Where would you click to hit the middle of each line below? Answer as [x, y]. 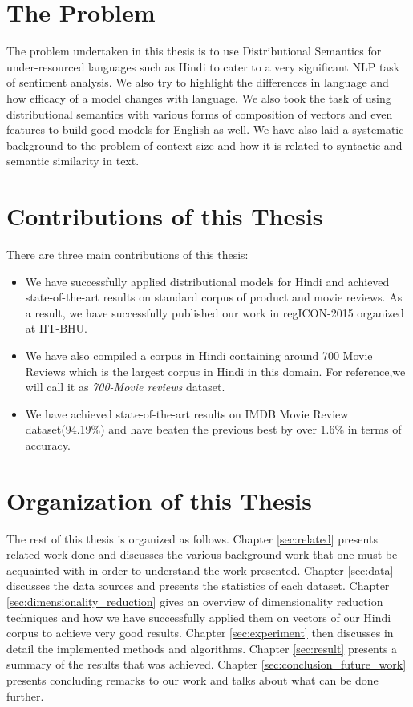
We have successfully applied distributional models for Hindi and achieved [207, 281]
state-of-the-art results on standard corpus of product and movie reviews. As [214, 297]
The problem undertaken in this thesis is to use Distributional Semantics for [194, 51]
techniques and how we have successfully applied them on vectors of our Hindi [199, 617]
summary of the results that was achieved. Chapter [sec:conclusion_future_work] [206, 664]
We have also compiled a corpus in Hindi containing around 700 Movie [199, 355]
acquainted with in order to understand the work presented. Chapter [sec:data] [200, 570]
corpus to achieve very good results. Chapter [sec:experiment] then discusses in [200, 633]
